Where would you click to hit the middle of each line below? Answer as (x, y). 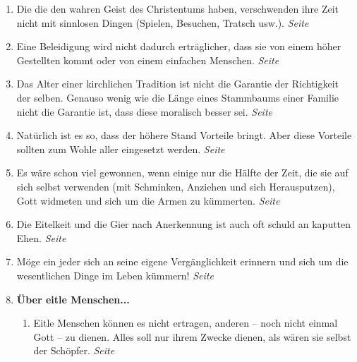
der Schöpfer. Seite (74, 350)
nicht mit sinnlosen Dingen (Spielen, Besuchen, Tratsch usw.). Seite (163, 22)
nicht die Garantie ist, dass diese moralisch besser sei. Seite (144, 111)
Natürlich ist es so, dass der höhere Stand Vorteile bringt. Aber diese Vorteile (184, 135)
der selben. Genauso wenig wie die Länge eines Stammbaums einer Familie (178, 97)
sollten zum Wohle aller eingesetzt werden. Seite (121, 149)
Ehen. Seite (41, 237)
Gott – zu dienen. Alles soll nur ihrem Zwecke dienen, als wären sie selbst (192, 336)
